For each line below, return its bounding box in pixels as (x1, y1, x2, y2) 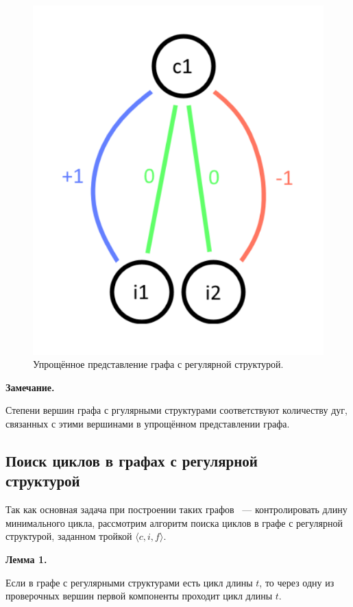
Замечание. (5, 380, 55, 394)
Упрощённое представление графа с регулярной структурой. (33, 357, 284, 371)
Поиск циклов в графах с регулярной (5, 449, 258, 471)
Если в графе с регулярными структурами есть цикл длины (5, 575, 253, 589)
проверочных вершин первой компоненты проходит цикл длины (5, 589, 273, 603)
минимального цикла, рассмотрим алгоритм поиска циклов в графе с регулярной (5, 515, 343, 530)
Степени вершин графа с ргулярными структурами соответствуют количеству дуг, (5, 403, 348, 417)
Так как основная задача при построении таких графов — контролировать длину (5, 502, 348, 517)
